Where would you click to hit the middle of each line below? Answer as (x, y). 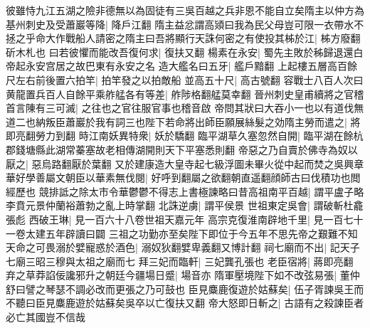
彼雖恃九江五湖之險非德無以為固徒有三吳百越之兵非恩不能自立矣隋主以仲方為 (185, 10)
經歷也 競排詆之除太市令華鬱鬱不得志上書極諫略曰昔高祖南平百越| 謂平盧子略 (185, 191)
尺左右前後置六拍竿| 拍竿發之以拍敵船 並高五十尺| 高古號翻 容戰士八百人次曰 (185, 79)
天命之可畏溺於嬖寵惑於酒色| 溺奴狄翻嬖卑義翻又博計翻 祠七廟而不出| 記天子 (183, 247)
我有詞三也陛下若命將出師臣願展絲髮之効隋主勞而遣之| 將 (228, 121)
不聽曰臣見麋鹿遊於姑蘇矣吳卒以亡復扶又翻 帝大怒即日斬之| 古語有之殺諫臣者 (185, 303)
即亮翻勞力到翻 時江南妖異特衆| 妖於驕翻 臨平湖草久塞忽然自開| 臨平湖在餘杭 (185, 136)
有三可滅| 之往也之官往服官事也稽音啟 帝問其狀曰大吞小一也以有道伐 (195, 108)
